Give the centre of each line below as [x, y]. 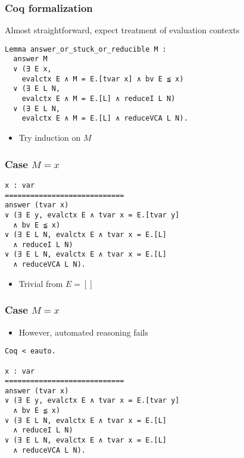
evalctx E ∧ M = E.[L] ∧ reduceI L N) [98, 99]
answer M [30, 59]
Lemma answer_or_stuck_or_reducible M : [86, 49]
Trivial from [41, 283]
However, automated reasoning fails [84, 332]
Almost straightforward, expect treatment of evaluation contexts [122, 30]
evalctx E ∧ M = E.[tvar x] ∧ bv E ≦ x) [103, 79]
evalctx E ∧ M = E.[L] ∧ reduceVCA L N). [105, 119]
